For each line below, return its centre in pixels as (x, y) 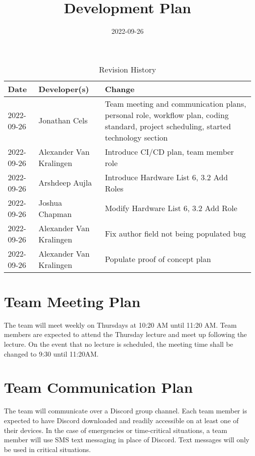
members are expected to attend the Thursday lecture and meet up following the (126, 334)
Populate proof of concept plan (158, 259)
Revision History (127, 69)
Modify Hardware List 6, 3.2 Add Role (171, 208)
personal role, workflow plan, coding (167, 115)
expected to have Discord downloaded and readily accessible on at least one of (121, 420)
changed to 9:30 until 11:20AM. (51, 353)
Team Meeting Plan (72, 301)
